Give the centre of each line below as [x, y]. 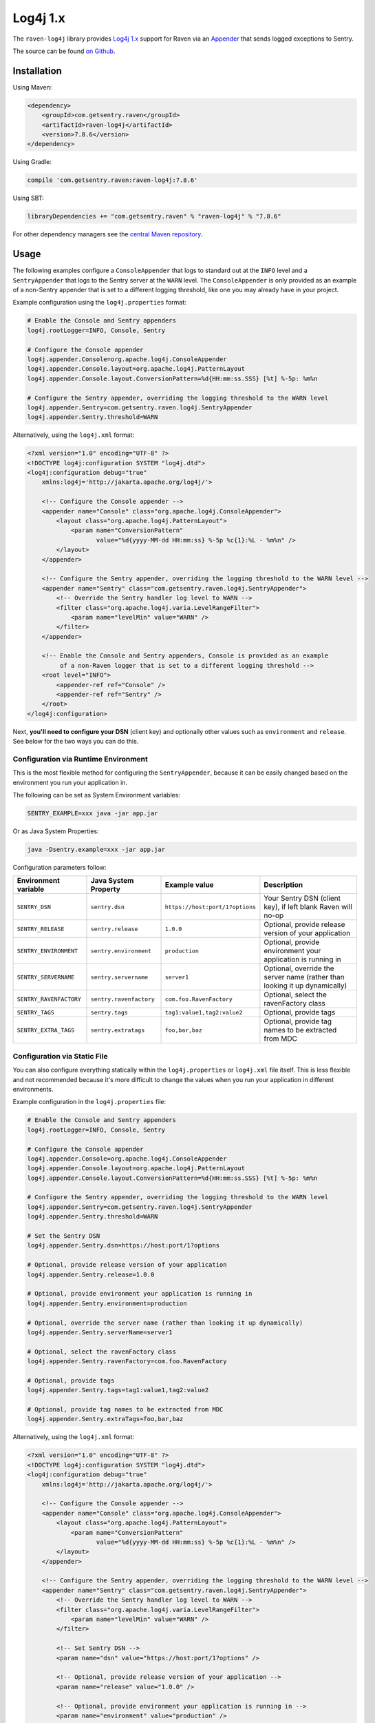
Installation [37, 71]
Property [105, 889]
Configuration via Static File [60, 1056]
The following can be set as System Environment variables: [96, 795]
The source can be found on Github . [64, 51]
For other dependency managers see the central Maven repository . [108, 234]
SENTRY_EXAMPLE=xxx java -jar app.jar [93, 814]
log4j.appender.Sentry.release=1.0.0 [91, 1274]
